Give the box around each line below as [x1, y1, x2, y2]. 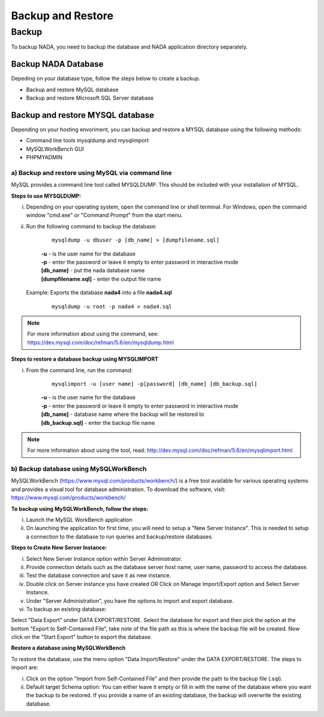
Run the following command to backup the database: [26, 222, 157, 230]
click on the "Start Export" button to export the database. [11, 633, 152, 641]
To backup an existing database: [26, 605, 107, 612]
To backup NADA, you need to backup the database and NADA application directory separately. [11, 43, 248, 50]
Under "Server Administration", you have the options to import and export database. [26, 597, 234, 604]
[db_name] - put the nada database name [41, 267, 145, 274]
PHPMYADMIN [26, 154, 63, 161]
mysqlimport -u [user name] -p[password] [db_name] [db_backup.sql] [52, 380, 257, 387]
